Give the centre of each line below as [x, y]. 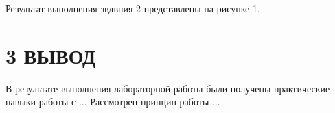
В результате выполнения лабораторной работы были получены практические [168, 88]
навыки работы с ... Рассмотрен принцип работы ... [113, 102]
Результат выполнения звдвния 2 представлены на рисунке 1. [133, 8]
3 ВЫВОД [51, 55]
